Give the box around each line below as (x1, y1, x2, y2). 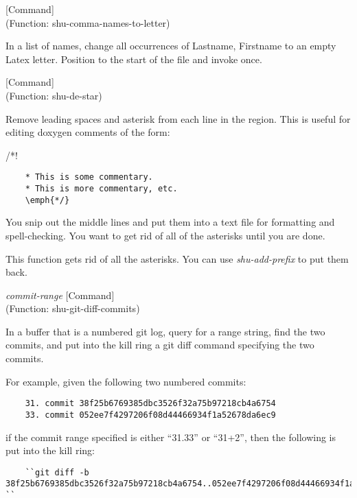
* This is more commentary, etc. (25, 184, 178, 193)
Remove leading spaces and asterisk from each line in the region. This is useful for (5, 111, 351, 126)
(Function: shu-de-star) (5, 88, 102, 102)
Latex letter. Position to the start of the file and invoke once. (5, 51, 262, 66)
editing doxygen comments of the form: (5, 125, 170, 139)
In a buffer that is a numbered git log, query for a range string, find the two (5, 324, 325, 338)
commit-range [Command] (5, 287, 115, 302)
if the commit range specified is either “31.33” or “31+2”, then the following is (5, 429, 336, 444)
